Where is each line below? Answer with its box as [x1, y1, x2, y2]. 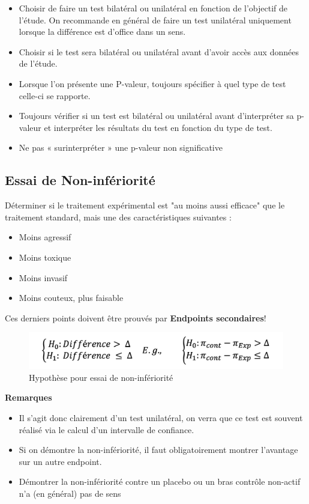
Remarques [5, 391, 52, 404]
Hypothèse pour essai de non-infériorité [29, 371, 173, 383]
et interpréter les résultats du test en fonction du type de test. [44, 121, 272, 133]
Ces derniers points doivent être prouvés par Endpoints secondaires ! [5, 311, 266, 324]
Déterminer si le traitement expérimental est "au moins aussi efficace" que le [5, 199, 285, 211]
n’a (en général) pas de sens [19, 487, 121, 499]
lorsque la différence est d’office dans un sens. [19, 25, 186, 38]
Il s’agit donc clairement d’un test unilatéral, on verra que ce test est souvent [19, 411, 303, 424]
